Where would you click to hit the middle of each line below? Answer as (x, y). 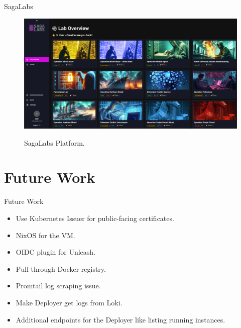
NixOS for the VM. (45, 235)
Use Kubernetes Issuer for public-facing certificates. (95, 218)
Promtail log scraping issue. (58, 286)
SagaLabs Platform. (54, 142)
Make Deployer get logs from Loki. (69, 302)
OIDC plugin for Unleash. (56, 252)
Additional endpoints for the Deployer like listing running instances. (120, 319)
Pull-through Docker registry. (61, 268)
